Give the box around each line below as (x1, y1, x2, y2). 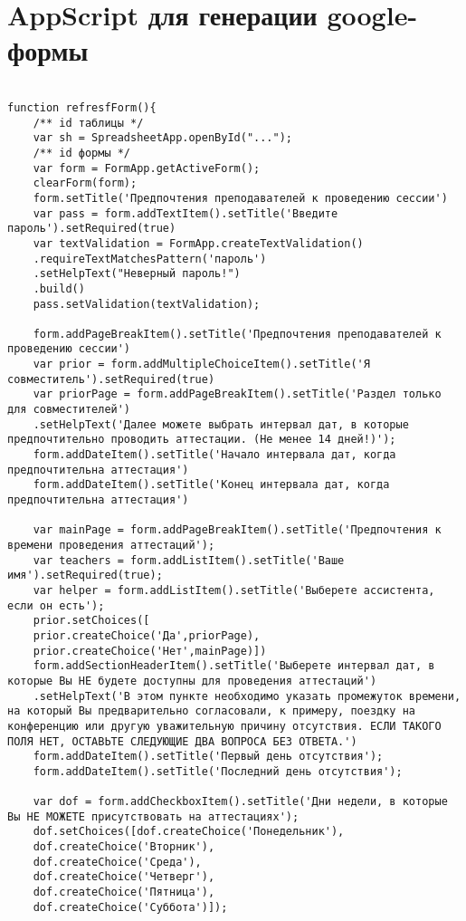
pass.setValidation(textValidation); (33, 297, 261, 311)
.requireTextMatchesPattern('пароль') (33, 252, 267, 265)
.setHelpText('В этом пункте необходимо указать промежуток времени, (33, 689, 461, 703)
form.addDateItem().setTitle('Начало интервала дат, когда (33, 448, 396, 462)
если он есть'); (7, 599, 105, 612)
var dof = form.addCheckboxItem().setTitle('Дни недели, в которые (33, 795, 448, 809)
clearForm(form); (33, 177, 138, 190)
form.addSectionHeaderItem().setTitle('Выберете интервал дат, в (33, 659, 435, 673)
